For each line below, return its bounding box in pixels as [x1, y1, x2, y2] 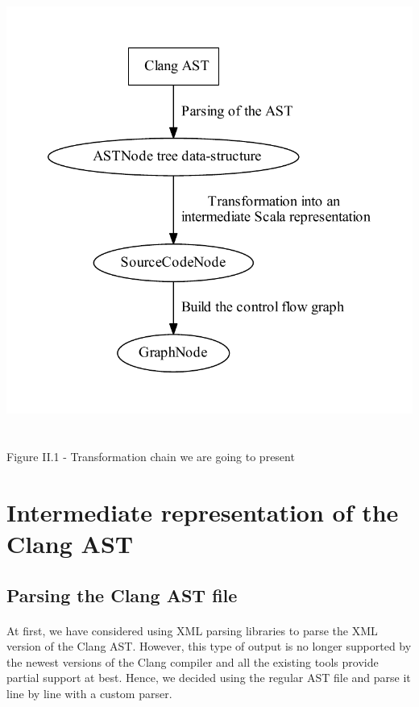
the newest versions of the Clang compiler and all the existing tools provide [6, 653, 379, 670]
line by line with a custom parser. [6, 684, 172, 701]
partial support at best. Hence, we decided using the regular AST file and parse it [6, 669, 411, 686]
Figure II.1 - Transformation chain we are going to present [6, 448, 295, 465]
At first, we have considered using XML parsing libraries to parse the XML [6, 622, 378, 638]
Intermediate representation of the [6, 495, 399, 528]
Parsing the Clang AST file [6, 582, 238, 607]
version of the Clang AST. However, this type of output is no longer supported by [6, 638, 412, 655]
